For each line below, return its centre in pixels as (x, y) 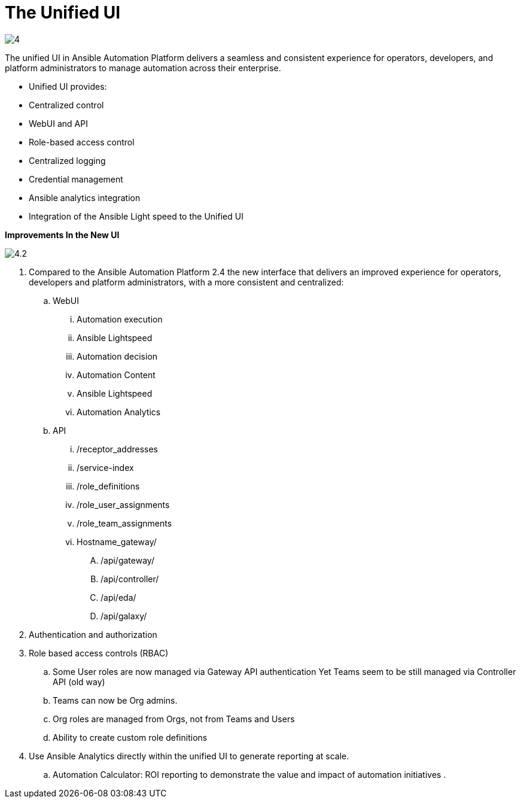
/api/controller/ (130, 579)
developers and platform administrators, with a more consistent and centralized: (186, 282)
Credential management (76, 179)
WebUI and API (58, 123)
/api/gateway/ (127, 560)
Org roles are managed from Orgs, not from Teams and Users (174, 719)
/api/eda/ (118, 597)
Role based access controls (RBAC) (99, 653)
